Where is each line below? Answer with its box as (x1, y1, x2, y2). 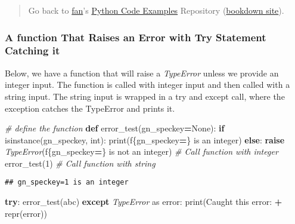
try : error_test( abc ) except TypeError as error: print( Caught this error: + (5, 195, 282, 208)
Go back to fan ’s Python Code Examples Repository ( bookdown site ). (28, 4, 284, 16)
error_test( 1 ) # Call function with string (5, 157, 156, 169)
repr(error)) (5, 207, 47, 219)
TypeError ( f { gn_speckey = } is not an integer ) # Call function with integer (5, 145, 278, 158)
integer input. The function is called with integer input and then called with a (5, 78, 290, 91)
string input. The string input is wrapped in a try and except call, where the (5, 90, 285, 102)
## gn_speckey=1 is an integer (5, 178, 129, 187)
